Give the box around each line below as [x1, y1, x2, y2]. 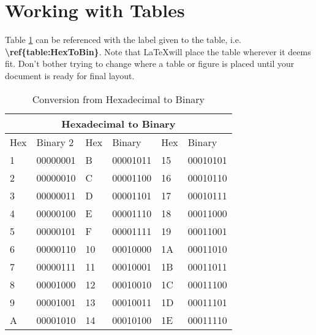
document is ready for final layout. [5, 69, 135, 82]
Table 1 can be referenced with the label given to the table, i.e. [5, 33, 241, 46]
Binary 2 [36, 134, 74, 149]
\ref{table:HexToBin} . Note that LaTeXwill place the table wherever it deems [5, 45, 311, 58]
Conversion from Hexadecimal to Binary [32, 91, 205, 106]
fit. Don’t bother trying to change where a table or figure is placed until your [5, 57, 295, 70]
